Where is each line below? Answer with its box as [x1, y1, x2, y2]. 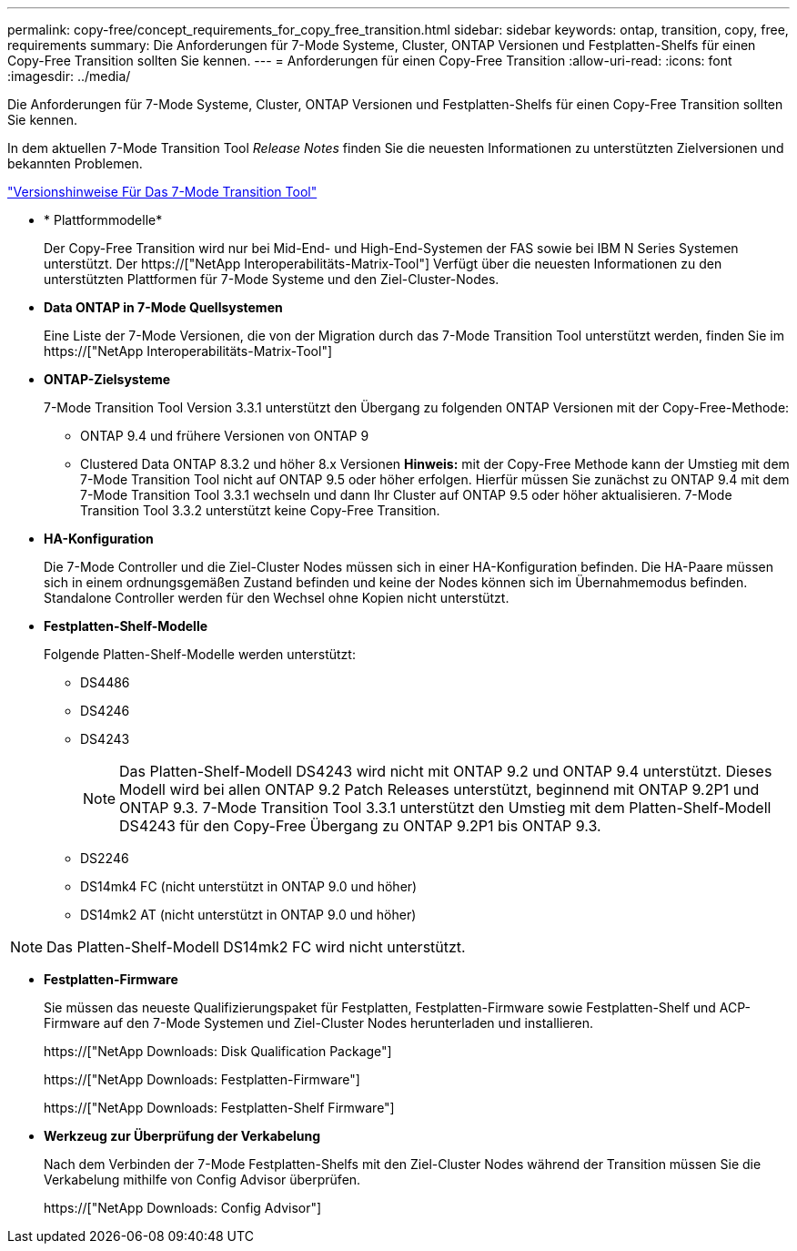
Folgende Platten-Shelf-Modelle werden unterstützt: [44, 646, 356, 662]
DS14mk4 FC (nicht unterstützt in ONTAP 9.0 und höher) [80, 879, 418, 894]
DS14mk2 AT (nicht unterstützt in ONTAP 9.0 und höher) [80, 907, 417, 922]
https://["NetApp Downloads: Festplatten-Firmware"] [44, 1072, 360, 1087]
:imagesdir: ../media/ [7, 68, 131, 84]
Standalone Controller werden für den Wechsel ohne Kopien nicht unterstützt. [44, 590, 509, 605]
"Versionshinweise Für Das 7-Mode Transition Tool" [7, 184, 318, 199]
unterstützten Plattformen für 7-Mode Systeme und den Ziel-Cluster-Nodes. [44, 271, 499, 287]
